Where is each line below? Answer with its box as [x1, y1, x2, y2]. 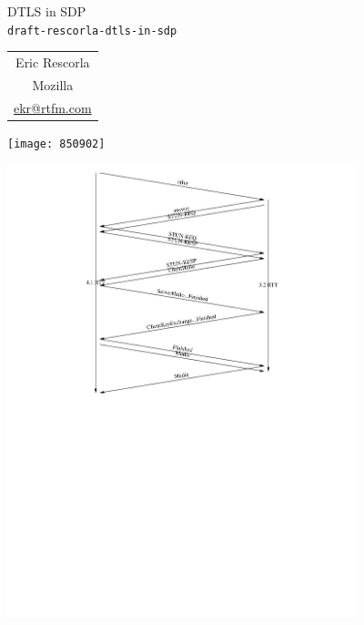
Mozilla [32, 75, 74, 94]
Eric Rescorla [15, 53, 90, 71]
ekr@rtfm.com [14, 97, 92, 117]
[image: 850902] [7, 137, 106, 150]
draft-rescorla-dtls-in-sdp [7, 24, 177, 37]
